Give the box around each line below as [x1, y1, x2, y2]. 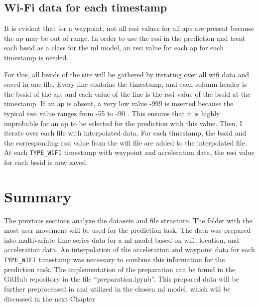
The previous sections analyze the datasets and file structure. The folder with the [4, 215, 253, 225]
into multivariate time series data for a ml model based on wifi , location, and [4, 234, 239, 245]
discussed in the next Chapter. [4, 293, 97, 304]
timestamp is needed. [4, 52, 69, 62]
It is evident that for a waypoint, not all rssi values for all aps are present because [4, 23, 255, 33]
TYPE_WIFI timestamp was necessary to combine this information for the [4, 254, 225, 265]
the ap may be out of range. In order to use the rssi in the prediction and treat [4, 32, 245, 43]
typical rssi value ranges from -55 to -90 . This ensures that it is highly [4, 108, 220, 118]
